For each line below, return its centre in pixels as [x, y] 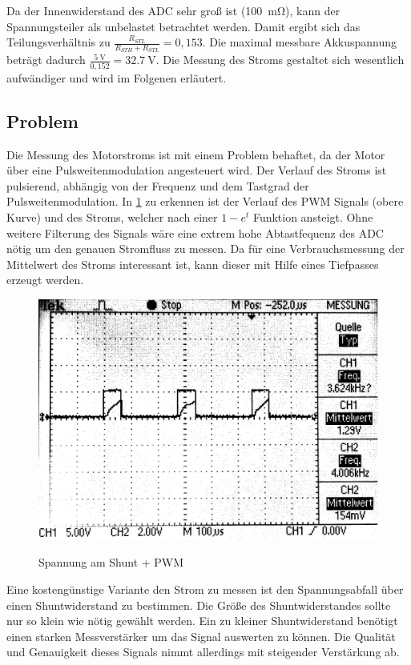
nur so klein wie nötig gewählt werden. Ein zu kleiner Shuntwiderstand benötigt [202, 621]
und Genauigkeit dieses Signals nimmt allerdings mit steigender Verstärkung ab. [203, 652]
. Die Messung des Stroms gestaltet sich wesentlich [280, 60]
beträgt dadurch [46, 60]
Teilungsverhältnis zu [58, 42]
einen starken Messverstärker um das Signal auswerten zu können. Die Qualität [201, 636]
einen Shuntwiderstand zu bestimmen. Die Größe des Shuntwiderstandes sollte [199, 605]
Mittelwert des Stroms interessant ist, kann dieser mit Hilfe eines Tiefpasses [193, 264]
